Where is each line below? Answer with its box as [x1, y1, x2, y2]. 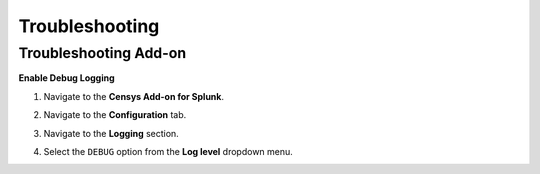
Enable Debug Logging [18, 72, 115, 84]
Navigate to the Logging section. [43, 127, 179, 139]
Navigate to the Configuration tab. [43, 109, 187, 121]
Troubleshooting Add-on [18, 44, 187, 62]
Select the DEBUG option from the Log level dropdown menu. [43, 145, 294, 157]
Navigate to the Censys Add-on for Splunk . [43, 90, 225, 102]
